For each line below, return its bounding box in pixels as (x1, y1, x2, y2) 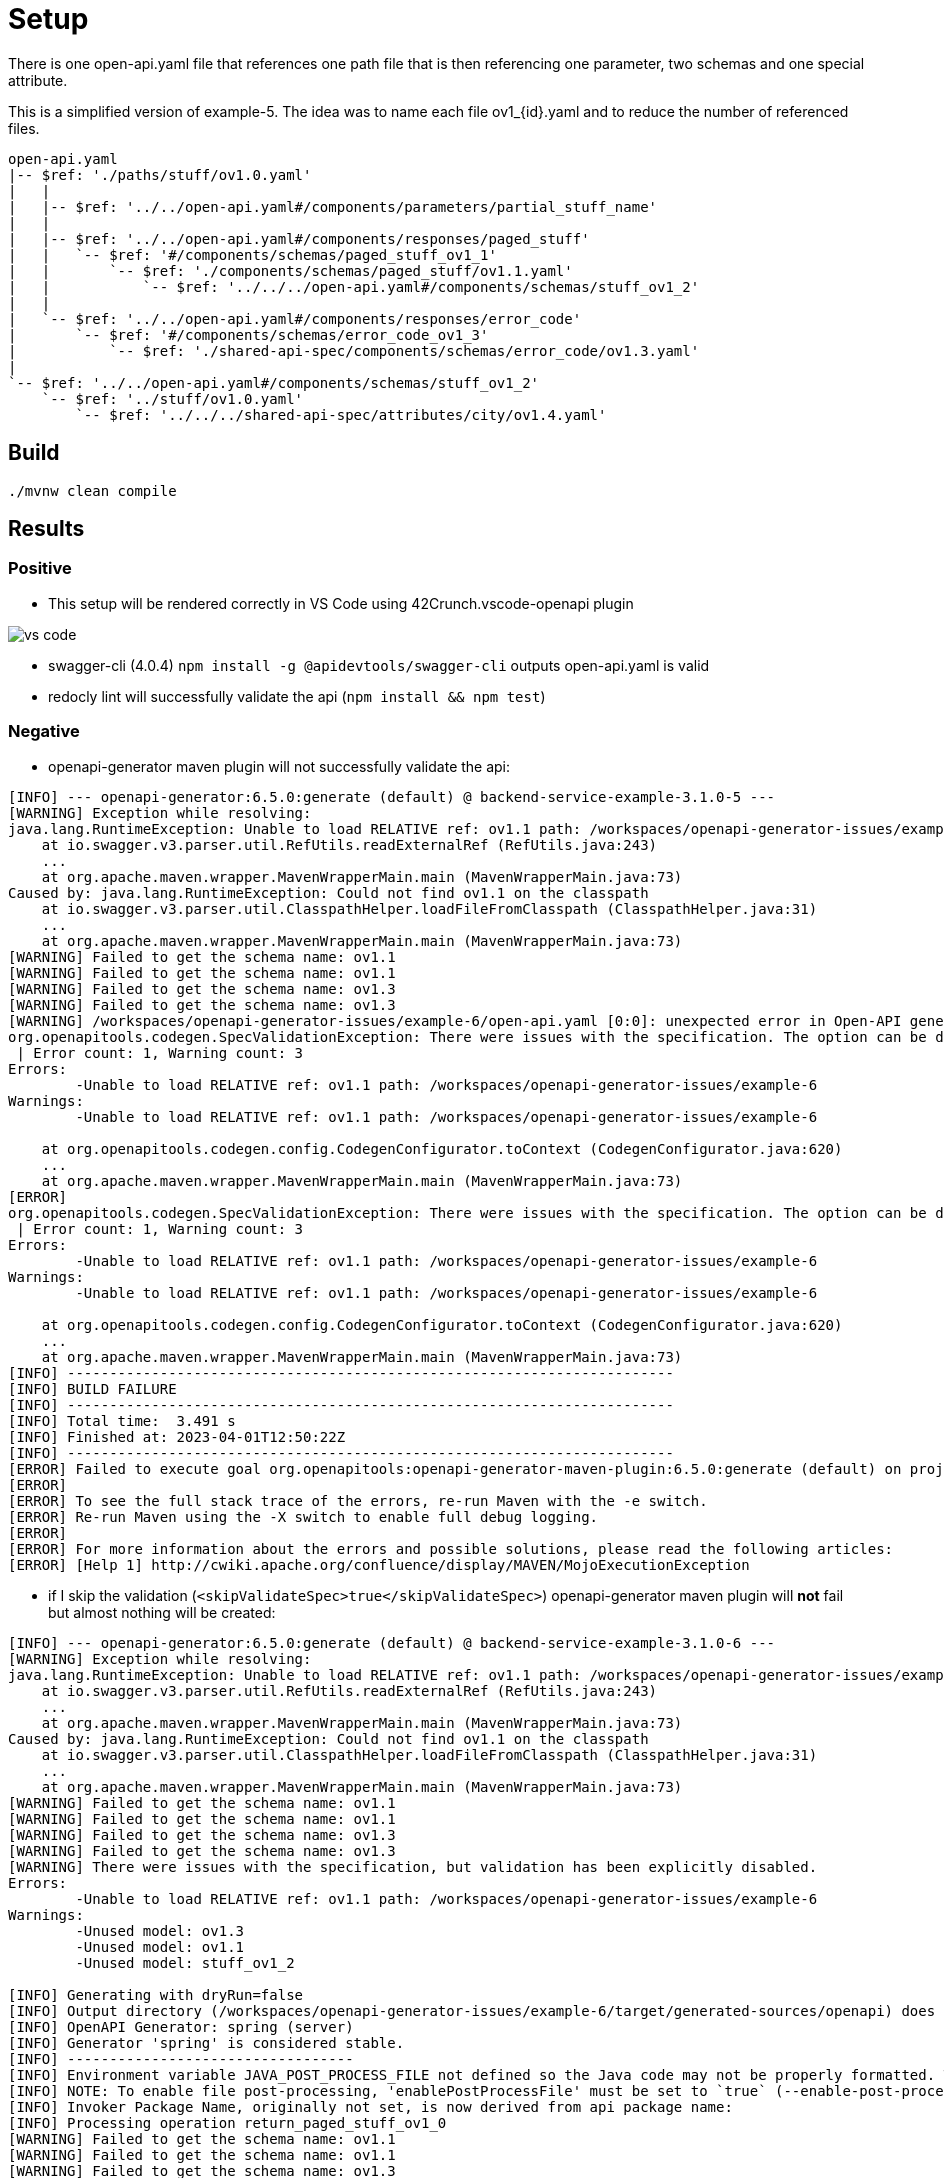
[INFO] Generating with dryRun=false (8, 1986, 304, 2003)
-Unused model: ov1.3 (75, 1922, 245, 1939)
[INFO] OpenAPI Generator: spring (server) (8, 2018, 354, 2035)
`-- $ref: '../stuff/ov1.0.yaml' (41, 390, 304, 407)
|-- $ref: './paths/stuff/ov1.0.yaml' (8, 166, 312, 183)
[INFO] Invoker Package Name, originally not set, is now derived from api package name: (8, 2098, 733, 2115)
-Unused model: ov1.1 (75, 1938, 245, 1955)
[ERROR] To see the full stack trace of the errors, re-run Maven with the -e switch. (8, 1492, 708, 1509)
